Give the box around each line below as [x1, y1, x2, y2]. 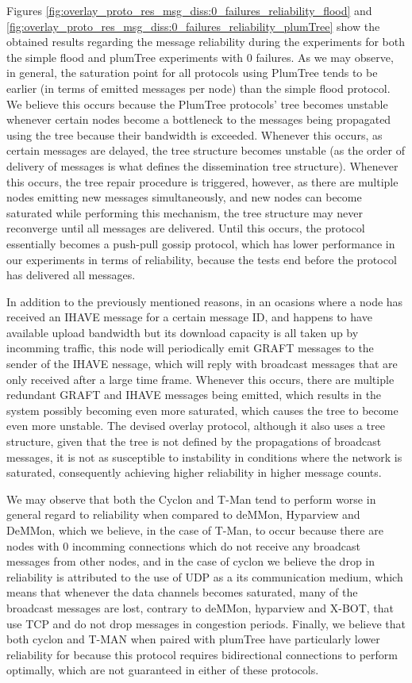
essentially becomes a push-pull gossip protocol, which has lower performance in [6, 235, 395, 251]
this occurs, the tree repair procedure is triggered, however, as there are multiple [6, 173, 399, 190]
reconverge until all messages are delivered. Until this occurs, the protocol [6, 220, 365, 236]
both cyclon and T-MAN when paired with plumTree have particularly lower [6, 631, 380, 647]
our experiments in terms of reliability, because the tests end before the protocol [6, 251, 397, 267]
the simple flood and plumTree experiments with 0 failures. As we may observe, [6, 48, 394, 65]
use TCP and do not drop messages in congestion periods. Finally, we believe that [6, 615, 406, 631]
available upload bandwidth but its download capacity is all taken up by [6, 324, 359, 340]
